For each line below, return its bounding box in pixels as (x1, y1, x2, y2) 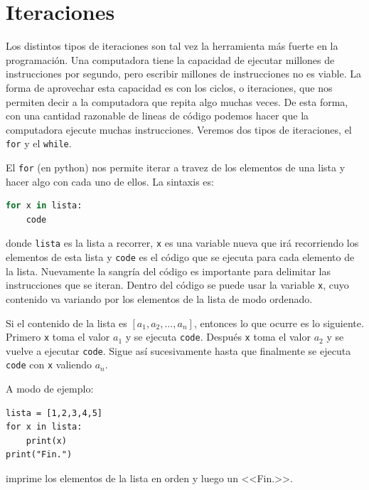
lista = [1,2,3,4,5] (6, 408, 103, 418)
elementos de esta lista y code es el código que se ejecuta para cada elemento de (6, 250, 355, 265)
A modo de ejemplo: (6, 381, 94, 396)
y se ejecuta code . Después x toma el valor (125, 329, 311, 344)
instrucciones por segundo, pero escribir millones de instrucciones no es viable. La (6, 66, 361, 81)
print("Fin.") (6, 449, 73, 460)
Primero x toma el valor (6, 329, 110, 344)
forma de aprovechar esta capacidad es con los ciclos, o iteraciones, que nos (6, 80, 333, 95)
